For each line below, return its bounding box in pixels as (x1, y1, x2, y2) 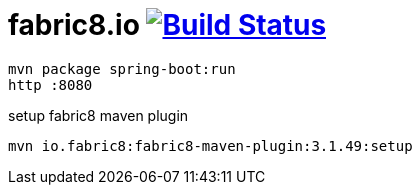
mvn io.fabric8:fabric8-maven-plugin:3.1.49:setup (8, 137, 413, 154)
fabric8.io (8, 8, 140, 42)
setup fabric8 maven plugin (8, 106, 189, 124)
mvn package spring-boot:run (8, 60, 236, 77)
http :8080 (8, 76, 93, 93)
